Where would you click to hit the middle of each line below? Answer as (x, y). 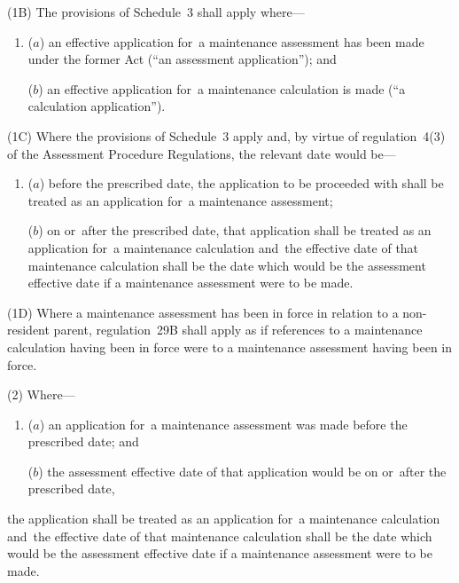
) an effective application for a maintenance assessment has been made (232, 41)
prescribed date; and (83, 441)
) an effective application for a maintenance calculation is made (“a (222, 88)
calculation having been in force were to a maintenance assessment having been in (230, 347)
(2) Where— (41, 394)
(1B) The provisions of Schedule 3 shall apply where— (156, 12)
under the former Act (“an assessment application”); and (182, 59)
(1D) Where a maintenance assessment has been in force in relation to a (203, 312)
